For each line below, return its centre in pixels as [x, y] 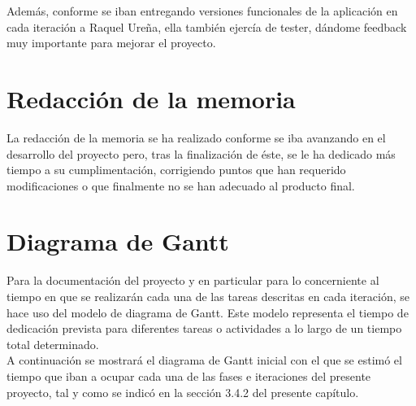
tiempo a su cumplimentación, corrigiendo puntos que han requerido [176, 170]
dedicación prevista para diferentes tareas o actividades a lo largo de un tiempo [204, 328]
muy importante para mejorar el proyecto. [111, 43]
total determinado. [53, 344]
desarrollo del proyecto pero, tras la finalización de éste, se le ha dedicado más [201, 153]
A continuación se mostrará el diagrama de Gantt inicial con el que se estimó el [204, 360]
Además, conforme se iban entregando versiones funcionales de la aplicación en [202, 11]
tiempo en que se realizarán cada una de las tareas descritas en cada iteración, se [208, 296]
